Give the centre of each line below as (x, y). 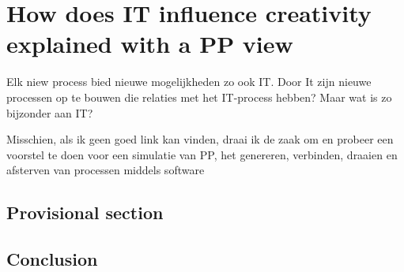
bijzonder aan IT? (50, 112)
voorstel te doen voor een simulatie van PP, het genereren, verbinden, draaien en (202, 154)
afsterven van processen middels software (106, 170)
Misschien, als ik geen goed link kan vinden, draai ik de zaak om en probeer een (200, 139)
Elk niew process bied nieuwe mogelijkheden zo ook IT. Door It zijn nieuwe (189, 82)
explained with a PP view (150, 44)
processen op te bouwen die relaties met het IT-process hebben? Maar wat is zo (199, 97)
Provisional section (85, 212)
